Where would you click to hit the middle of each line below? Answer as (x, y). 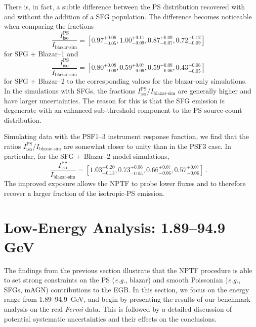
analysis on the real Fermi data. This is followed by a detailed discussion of (118, 309)
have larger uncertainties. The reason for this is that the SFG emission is (114, 100)
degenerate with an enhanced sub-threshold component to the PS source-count (123, 110)
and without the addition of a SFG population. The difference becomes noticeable (128, 16)
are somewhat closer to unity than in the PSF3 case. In (147, 146)
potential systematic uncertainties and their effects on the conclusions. (110, 318)
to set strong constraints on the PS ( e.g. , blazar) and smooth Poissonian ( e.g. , (122, 280)
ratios (13, 146)
